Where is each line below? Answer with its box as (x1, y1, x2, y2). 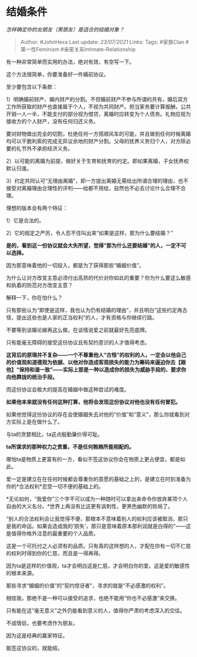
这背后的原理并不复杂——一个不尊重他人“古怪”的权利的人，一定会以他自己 (6, 351, 186, 358)
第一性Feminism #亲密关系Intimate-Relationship (20, 45, 136, 53)
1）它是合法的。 (6, 217, 45, 224)
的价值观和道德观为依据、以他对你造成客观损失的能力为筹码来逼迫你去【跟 (6, 358, 186, 366)
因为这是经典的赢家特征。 (6, 632, 68, 639)
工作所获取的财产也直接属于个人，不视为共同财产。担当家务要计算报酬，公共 (6, 103, 191, 110)
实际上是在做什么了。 (11, 418, 63, 425)
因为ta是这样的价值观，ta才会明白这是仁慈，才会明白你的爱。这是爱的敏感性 (6, 562, 191, 569)
